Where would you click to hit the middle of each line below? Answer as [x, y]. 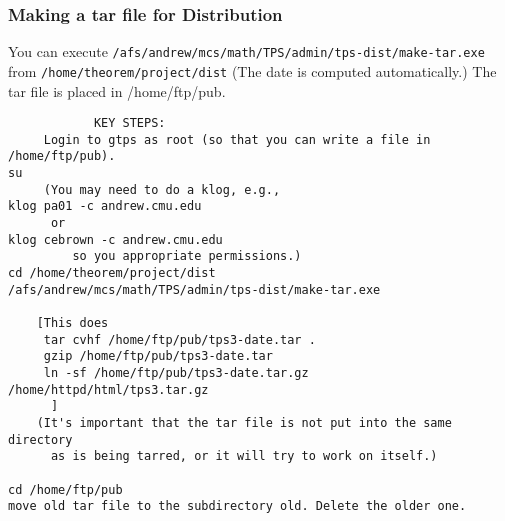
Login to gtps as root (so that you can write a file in [237, 139]
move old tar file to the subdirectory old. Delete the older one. [237, 506]
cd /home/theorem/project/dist [112, 273]
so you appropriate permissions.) [187, 256]
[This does [72, 323]
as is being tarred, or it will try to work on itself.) [244, 456]
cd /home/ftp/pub [65, 489]
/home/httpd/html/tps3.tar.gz [108, 389]
